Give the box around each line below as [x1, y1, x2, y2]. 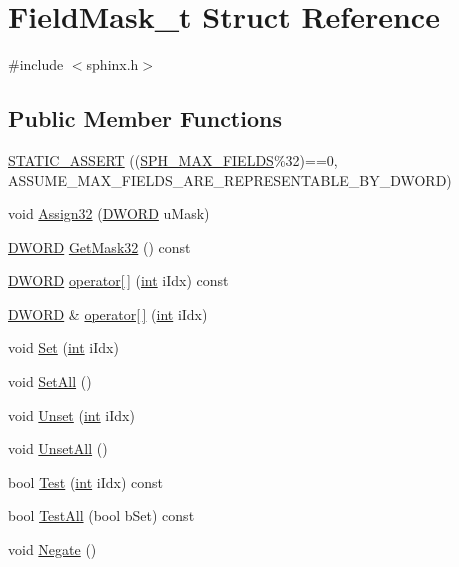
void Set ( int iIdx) [8, 337, 119, 358]
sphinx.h [86, 54, 139, 75]
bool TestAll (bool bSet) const [8, 505, 195, 526]
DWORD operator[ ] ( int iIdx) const [8, 270, 229, 291]
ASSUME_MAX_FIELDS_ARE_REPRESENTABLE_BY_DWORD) [8, 169, 452, 190]
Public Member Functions [8, 103, 282, 134]
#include [8, 54, 64, 75]
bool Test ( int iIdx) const [8, 471, 163, 492]
